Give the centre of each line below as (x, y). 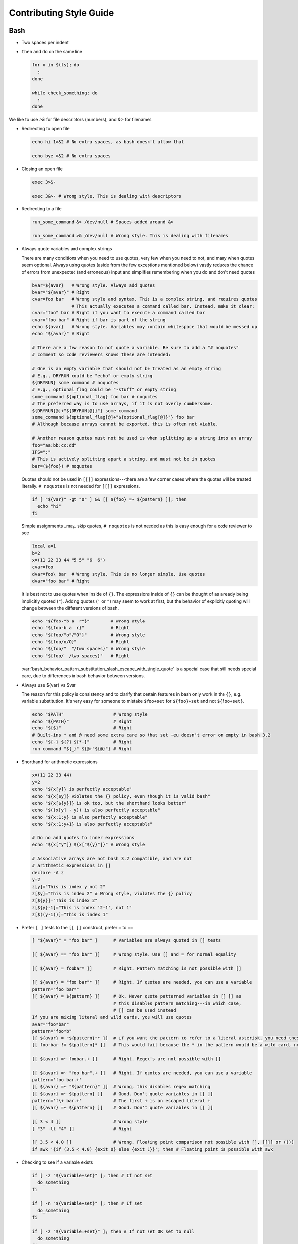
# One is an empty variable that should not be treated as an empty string (126, 369)
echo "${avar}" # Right (61, 334)
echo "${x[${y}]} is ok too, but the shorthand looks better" (109, 803)
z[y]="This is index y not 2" (69, 886)
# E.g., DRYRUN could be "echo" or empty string (92, 375)
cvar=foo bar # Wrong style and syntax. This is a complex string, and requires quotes (145, 299)
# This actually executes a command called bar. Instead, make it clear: (163, 306)
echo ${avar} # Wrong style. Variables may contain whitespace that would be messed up (145, 327)
